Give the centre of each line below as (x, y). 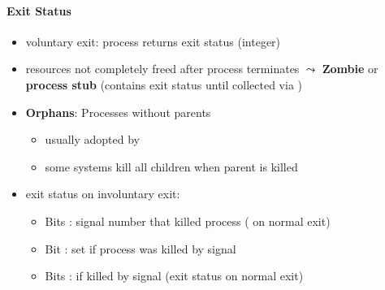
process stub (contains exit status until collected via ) (164, 84)
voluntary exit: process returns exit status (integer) (153, 41)
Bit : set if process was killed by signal (141, 248)
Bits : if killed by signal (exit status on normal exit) (174, 276)
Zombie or (350, 69)
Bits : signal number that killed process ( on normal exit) (188, 221)
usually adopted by (92, 139)
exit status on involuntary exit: (103, 194)
